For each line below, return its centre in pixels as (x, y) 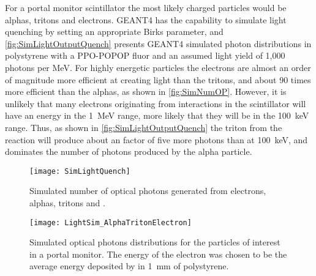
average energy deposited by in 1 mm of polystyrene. (129, 266)
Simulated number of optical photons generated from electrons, (148, 191)
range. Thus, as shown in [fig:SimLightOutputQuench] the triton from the (144, 127)
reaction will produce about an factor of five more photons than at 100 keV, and (156, 139)
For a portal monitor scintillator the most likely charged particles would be (146, 7)
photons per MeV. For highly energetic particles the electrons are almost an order (158, 67)
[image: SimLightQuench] (80, 171)
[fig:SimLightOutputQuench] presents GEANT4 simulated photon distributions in (158, 43)
